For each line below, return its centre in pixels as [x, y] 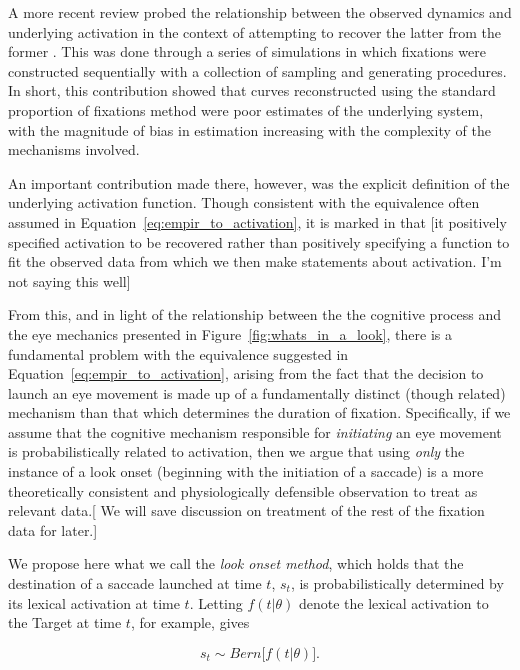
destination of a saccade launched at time [135, 583]
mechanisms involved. [74, 149]
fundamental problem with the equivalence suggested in [178, 353]
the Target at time [65, 622]
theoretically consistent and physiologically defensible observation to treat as [243, 490]
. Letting [216, 602]
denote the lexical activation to [393, 602]
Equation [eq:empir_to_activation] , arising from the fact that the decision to [246, 373]
